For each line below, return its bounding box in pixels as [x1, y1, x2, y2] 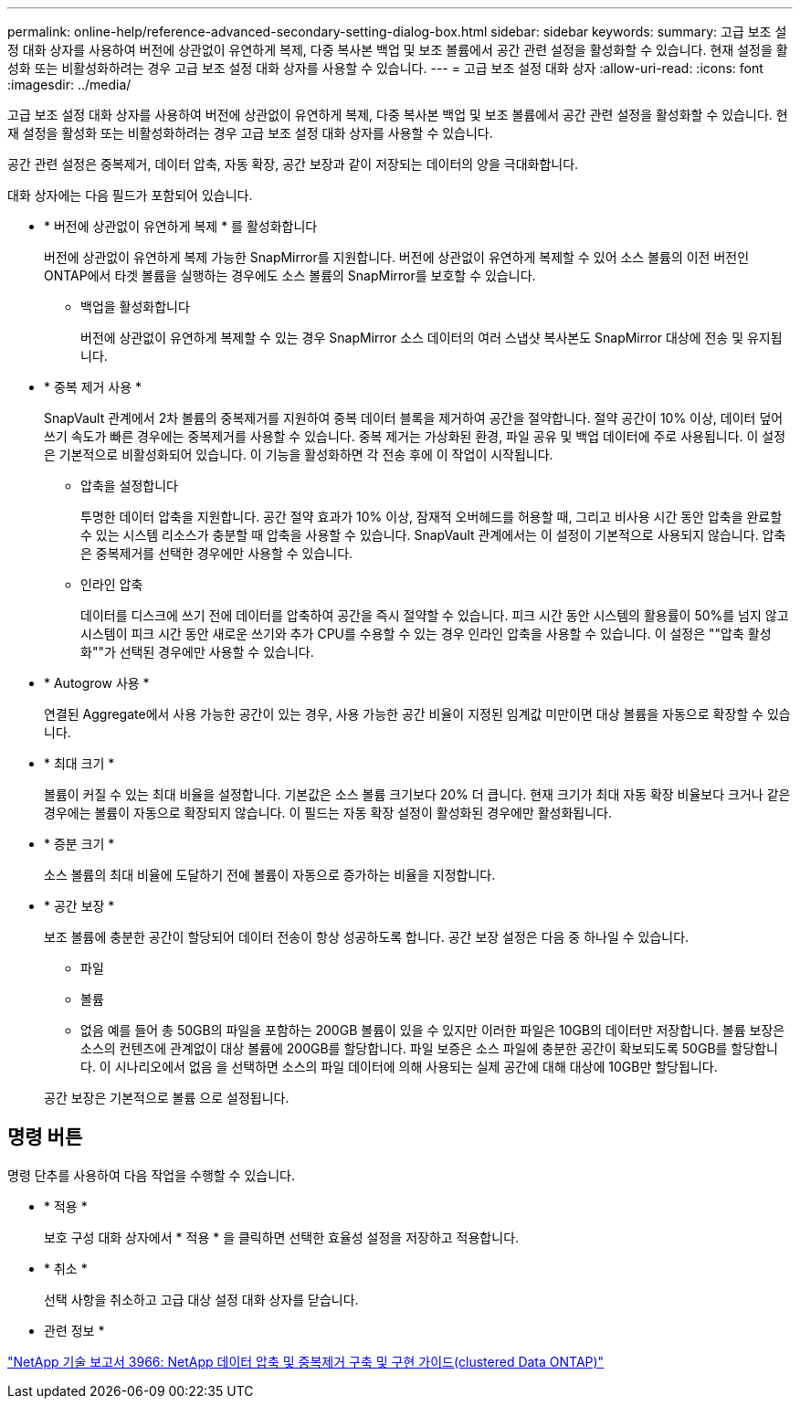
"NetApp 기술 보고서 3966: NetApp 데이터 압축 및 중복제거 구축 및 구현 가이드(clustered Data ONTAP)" [7, 1353, 605, 1369]
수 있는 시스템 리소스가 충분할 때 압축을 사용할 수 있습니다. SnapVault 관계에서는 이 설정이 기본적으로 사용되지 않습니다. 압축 [80, 527, 786, 543]
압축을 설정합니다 [80, 478, 178, 493]
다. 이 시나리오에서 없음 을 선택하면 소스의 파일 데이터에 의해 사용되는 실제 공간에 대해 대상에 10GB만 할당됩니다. [80, 1059, 718, 1074]
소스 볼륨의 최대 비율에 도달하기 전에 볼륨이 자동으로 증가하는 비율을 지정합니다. [44, 867, 496, 883]
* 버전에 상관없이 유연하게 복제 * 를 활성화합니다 [44, 218, 318, 234]
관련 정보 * [44, 1322, 105, 1338]
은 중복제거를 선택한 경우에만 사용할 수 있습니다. [80, 545, 353, 561]
